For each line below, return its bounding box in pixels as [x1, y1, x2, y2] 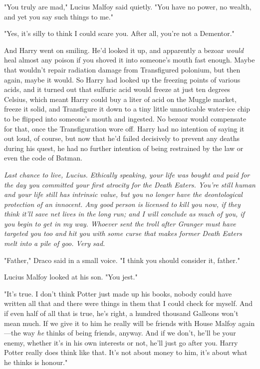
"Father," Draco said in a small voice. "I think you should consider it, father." [4, 254, 240, 265]
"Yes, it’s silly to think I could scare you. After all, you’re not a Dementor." [4, 28, 235, 38]
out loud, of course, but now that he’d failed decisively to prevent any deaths [4, 133, 240, 143]
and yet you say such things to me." [4, 11, 113, 21]
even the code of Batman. [4, 152, 82, 163]
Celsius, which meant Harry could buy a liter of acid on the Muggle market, [4, 93, 237, 104]
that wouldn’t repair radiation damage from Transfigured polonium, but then [4, 64, 241, 74]
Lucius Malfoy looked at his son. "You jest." [4, 271, 138, 282]
